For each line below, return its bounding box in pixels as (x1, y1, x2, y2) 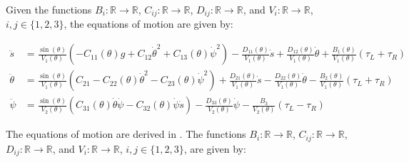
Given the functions (6, 2, 92, 16)
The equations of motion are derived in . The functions (6, 126, 246, 141)
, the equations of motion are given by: (64, 16, 233, 31)
